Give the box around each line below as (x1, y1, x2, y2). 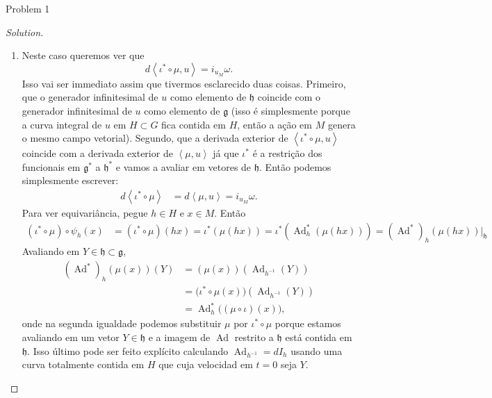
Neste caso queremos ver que (22, 48, 145, 63)
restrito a (234, 330, 274, 345)
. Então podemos (259, 159, 331, 174)
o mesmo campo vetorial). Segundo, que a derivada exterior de (22, 131, 288, 145)
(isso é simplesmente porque (231, 103, 350, 117)
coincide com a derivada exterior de (22, 146, 173, 160)
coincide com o (257, 90, 320, 104)
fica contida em (161, 117, 226, 131)
